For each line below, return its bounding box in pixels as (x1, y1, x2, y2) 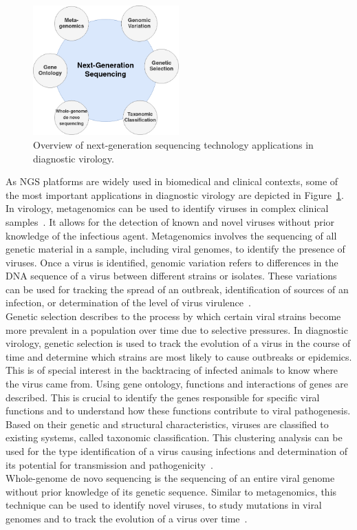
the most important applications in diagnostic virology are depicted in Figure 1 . (6, 187, 344, 202)
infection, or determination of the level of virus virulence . (6, 295, 251, 310)
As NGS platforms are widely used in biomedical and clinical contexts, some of (6, 174, 338, 189)
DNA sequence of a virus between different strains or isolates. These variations (6, 268, 337, 283)
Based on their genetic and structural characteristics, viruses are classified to (6, 416, 329, 431)
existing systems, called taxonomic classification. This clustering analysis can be (6, 430, 343, 445)
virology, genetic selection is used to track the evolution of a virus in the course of (6, 336, 351, 350)
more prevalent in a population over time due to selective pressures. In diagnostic (6, 322, 348, 337)
